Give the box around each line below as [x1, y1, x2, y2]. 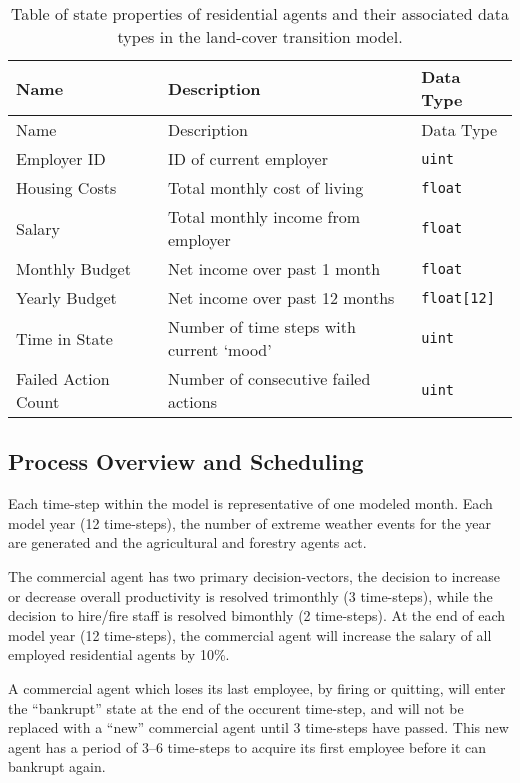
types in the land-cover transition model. [117, 25, 403, 48]
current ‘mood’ [168, 338, 272, 361]
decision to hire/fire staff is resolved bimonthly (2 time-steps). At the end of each [8, 605, 506, 626]
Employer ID [16, 147, 106, 170]
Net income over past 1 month [168, 257, 381, 280]
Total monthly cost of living [168, 176, 364, 199]
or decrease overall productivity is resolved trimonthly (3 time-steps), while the [8, 585, 493, 606]
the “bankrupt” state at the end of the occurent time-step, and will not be [8, 697, 464, 718]
